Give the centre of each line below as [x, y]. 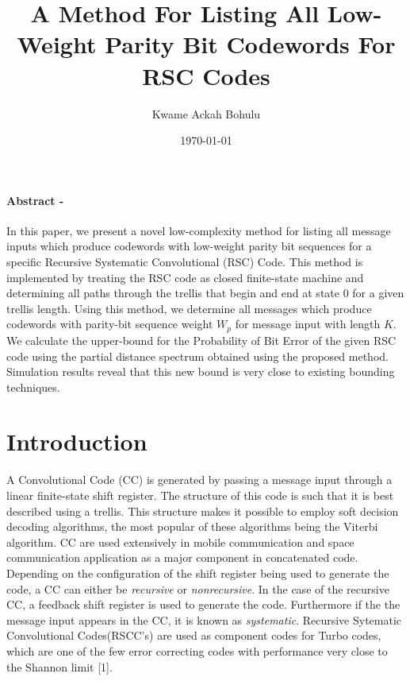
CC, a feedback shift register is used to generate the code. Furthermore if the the [203, 604]
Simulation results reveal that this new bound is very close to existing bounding [201, 371]
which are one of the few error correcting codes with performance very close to [197, 650]
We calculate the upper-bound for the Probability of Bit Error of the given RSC [201, 340]
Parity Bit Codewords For [250, 44]
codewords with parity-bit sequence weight [110, 324]
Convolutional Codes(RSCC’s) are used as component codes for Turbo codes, [194, 635]
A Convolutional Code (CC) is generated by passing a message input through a [199, 480]
